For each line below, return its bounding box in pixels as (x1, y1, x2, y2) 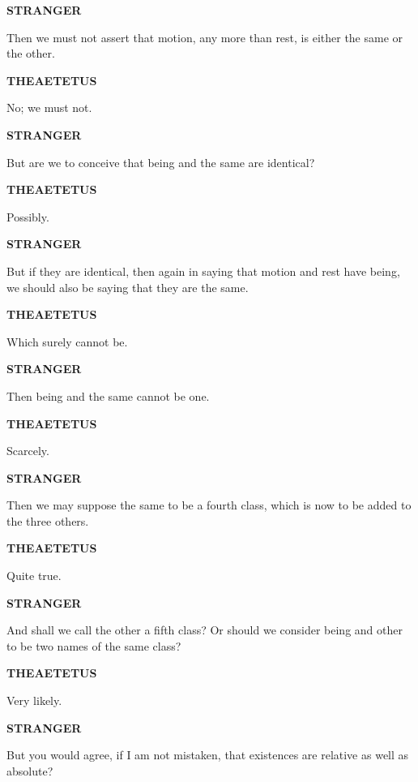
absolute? (6, 762, 53, 779)
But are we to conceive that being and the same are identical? (6, 153, 315, 170)
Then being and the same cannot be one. (6, 387, 210, 404)
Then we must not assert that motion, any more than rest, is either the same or (6, 28, 403, 45)
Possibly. (6, 208, 49, 225)
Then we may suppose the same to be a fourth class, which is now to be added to (6, 496, 412, 513)
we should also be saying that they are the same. (6, 278, 249, 295)
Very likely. (6, 692, 62, 709)
